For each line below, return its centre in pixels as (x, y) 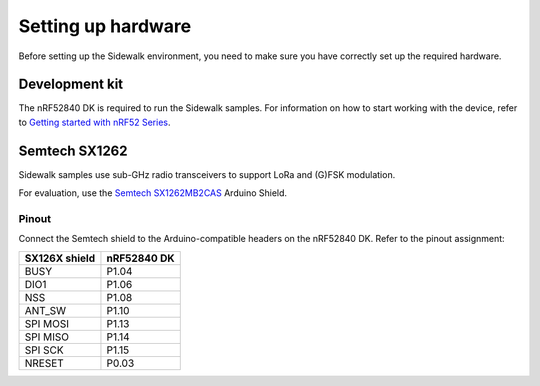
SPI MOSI (47, 323)
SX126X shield (60, 258)
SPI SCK (44, 350)
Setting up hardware (105, 26)
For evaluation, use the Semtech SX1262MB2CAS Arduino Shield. (153, 193)
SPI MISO (47, 337)
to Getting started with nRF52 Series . (94, 122)
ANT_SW (45, 310)
